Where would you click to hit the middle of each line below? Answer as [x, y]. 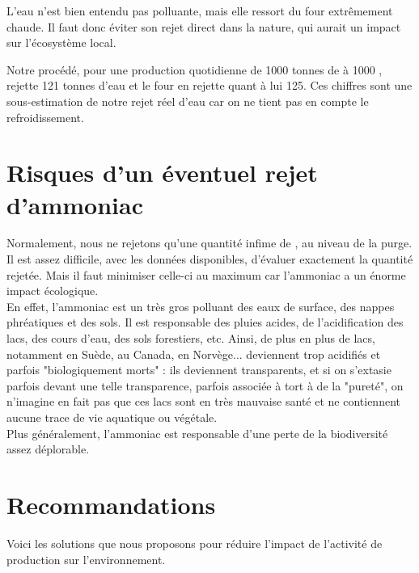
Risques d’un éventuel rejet [162, 173]
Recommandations [111, 504]
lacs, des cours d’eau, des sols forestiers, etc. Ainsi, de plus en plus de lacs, [191, 338]
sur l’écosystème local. [61, 42]
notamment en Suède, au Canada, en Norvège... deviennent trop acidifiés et [194, 354]
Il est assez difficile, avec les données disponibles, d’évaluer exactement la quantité [210, 259]
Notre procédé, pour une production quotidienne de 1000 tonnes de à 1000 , [195, 69]
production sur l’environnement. [86, 559]
